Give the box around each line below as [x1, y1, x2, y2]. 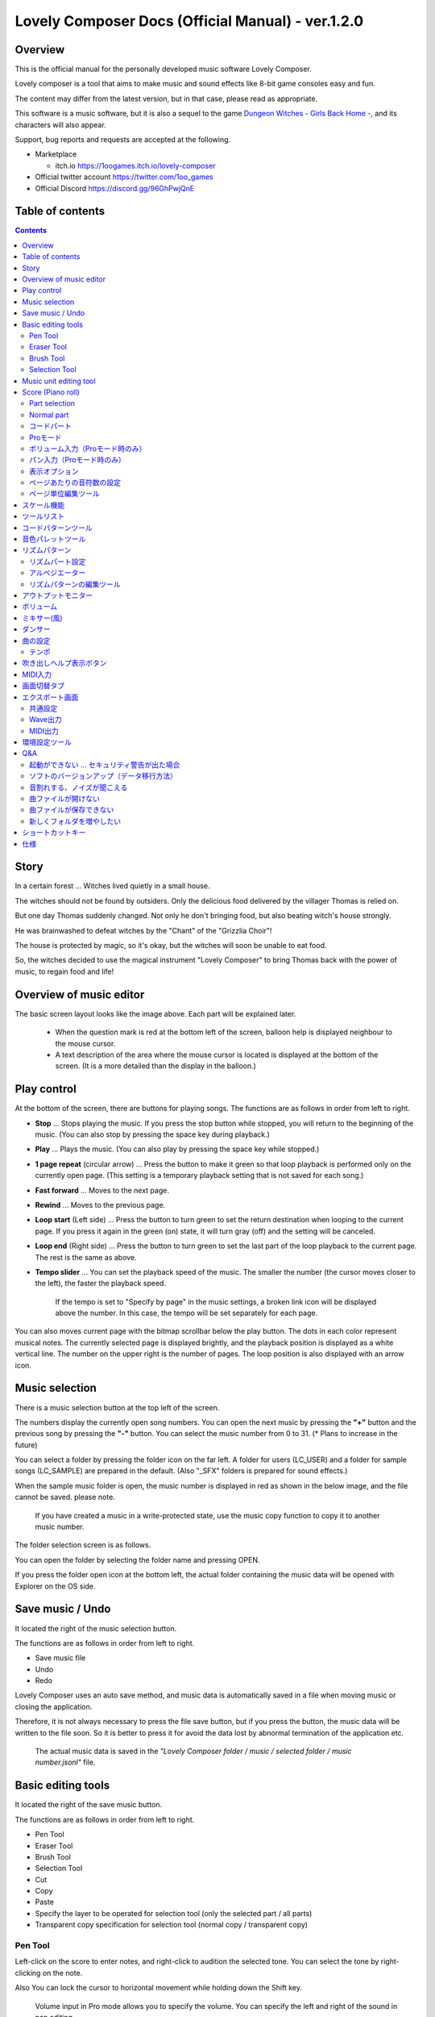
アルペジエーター [29, 568, 86, 578]
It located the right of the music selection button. [14, 1623, 177, 1633]
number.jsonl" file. [35, 1757, 96, 1767]
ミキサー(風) [22, 613, 64, 623]
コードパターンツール [22, 523, 93, 532]
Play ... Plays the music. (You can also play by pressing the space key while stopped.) [35, 1144, 320, 1154]
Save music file [35, 1653, 86, 1663]
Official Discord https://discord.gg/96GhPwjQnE [35, 183, 195, 193]
